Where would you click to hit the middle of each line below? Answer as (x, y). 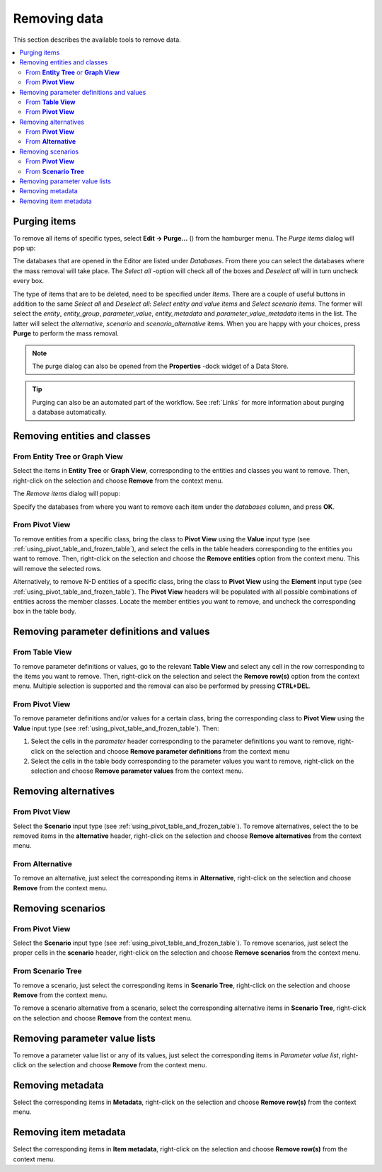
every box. (29, 281)
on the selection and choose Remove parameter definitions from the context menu (168, 751)
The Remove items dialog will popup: (66, 494)
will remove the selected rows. (58, 568)
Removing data (58, 18)
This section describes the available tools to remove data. (97, 40)
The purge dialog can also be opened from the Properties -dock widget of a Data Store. (161, 366)
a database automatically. (70, 412)
